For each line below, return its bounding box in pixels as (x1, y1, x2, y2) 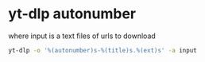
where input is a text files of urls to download (8, 31, 157, 41)
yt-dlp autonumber (8, 5, 137, 23)
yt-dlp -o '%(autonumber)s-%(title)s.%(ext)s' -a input (8, 46, 197, 54)
